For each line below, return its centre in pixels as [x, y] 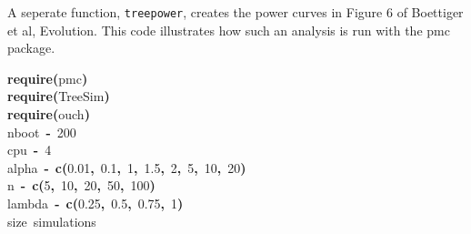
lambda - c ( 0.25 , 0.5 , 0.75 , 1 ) [95, 203]
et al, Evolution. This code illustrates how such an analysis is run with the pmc [229, 30]
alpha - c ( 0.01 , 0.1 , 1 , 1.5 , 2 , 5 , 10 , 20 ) [127, 167]
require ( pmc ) [48, 78]
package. [31, 48]
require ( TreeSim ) [59, 96]
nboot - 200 [42, 132]
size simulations [52, 221]
